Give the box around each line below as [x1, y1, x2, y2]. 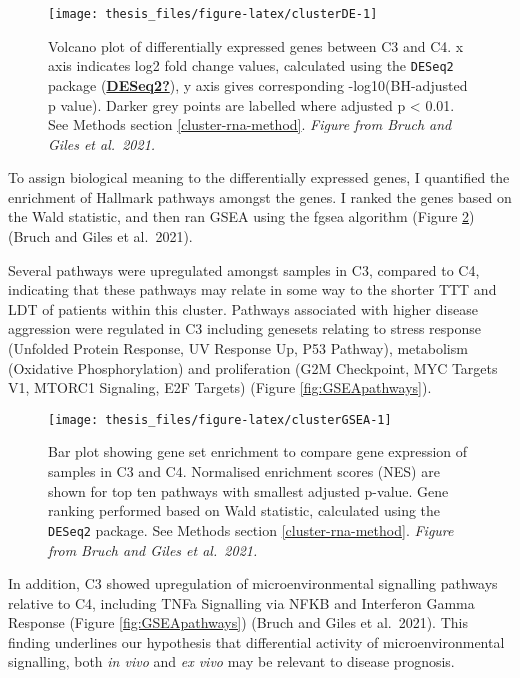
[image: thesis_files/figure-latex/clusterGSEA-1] [48, 412, 392, 427]
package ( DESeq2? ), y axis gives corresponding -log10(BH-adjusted [48, 74, 468, 95]
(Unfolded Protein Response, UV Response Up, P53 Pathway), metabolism [8, 338, 468, 359]
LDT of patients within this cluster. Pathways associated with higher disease [8, 298, 478, 319]
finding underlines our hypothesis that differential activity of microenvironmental [8, 631, 505, 652]
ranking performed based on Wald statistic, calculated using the [48, 500, 441, 521]
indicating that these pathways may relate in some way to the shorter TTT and [8, 279, 497, 300]
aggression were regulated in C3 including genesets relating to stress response [8, 318, 481, 339]
